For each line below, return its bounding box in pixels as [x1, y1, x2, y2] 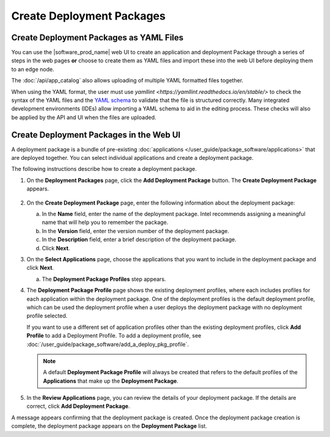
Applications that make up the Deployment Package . [43, 377, 178, 385]
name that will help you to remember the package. [42, 218, 169, 226]
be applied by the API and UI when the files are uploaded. [11, 114, 156, 121]
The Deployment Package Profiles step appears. [42, 275, 166, 283]
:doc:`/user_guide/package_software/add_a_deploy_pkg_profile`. [26, 341, 189, 348]
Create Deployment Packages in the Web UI [11, 129, 181, 140]
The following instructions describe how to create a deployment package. [11, 165, 197, 173]
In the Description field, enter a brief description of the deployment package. [42, 236, 237, 244]
